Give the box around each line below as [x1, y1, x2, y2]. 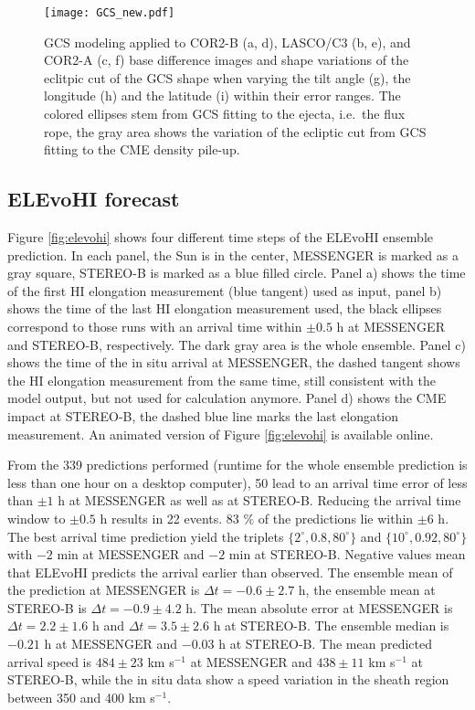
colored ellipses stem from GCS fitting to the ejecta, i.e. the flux [44, 104, 406, 123]
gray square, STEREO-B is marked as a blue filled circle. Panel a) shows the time [7, 263, 466, 282]
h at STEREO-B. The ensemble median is [213, 616, 449, 635]
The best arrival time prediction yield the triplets [7, 526, 284, 546]
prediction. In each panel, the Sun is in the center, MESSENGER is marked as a [7, 245, 459, 264]
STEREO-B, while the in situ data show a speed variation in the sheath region [7, 670, 449, 689]
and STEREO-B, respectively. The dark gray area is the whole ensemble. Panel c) [7, 334, 466, 354]
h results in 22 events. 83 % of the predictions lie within [100, 508, 414, 527]
